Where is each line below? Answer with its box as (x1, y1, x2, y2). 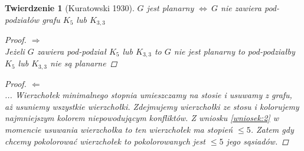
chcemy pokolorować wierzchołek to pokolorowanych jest (5, 135, 205, 147)
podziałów (5, 13, 40, 25)
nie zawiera (221, 2, 261, 14)
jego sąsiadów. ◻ (226, 135, 289, 147)
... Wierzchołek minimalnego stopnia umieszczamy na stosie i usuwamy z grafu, (5, 89, 292, 101)
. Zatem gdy (250, 123, 294, 135)
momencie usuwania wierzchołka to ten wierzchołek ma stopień (5, 123, 233, 135)
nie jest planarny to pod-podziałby (174, 45, 295, 57)
